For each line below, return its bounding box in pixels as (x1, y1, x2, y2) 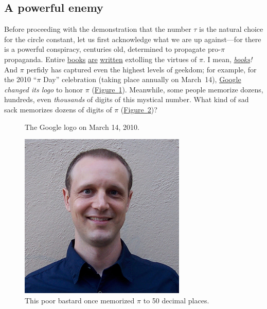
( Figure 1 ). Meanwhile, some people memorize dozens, (92, 84, 263, 94)
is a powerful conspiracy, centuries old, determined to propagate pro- (4, 44, 221, 54)
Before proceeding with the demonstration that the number (4, 24, 191, 34)
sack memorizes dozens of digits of (4, 104, 112, 114)
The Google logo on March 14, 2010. (25, 121, 139, 132)
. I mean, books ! (203, 53, 253, 64)
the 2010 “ (4, 74, 37, 85)
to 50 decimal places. (143, 295, 209, 305)
